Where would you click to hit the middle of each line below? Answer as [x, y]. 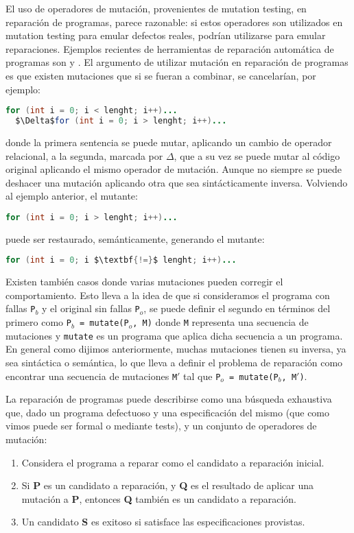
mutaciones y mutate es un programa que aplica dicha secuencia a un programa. [174, 335]
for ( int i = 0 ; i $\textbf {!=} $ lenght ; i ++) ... [121, 260]
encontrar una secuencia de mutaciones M [92, 376]
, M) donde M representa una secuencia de [221, 322]
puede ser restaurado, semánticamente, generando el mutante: [135, 238]
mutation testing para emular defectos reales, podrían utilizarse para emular [166, 35]
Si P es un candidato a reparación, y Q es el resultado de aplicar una [168, 485]
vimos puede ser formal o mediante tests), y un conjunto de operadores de [161, 426]
